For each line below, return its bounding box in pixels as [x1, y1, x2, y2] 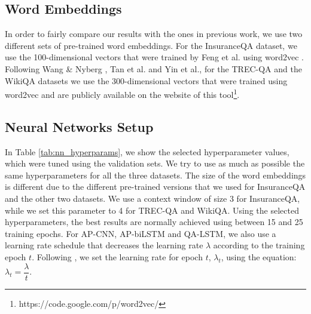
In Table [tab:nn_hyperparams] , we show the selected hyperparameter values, [5, 145, 289, 158]
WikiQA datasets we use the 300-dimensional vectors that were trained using [5, 74, 288, 87]
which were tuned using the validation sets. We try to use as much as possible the [5, 157, 305, 170]
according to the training [213, 239, 305, 251]
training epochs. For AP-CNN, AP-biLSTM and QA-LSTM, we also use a [5, 227, 276, 239]
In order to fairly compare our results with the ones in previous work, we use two [5, 27, 303, 40]
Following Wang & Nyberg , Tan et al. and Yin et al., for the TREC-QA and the [5, 62, 302, 75]
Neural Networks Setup [5, 117, 154, 136]
